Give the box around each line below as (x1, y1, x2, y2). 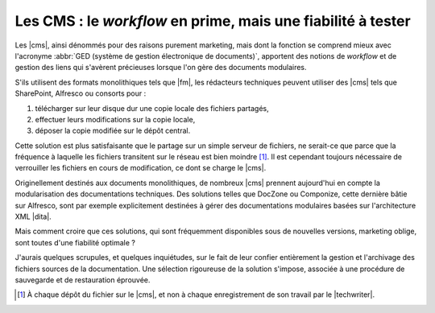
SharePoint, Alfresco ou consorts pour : (14, 89, 147, 98)
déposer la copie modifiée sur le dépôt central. (35, 126, 191, 136)
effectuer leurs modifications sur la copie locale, (35, 114, 196, 124)
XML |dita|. (14, 212, 52, 221)
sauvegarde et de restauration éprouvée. (14, 274, 151, 285)
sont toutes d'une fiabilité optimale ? (14, 237, 136, 247)
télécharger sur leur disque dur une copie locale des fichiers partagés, (35, 103, 269, 113)
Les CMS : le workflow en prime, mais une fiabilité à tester (14, 12, 411, 30)
